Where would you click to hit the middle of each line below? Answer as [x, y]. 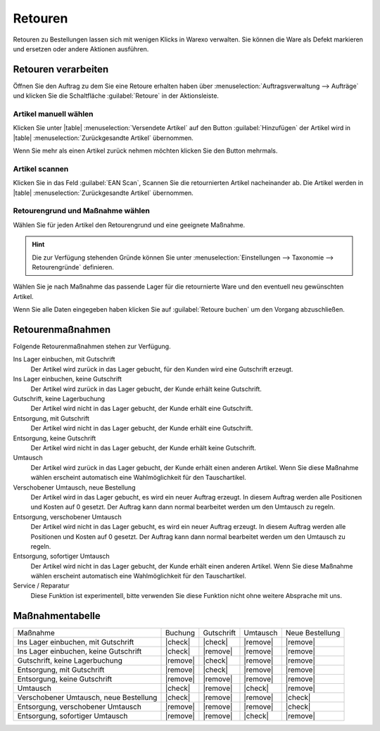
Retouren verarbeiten [61, 69]
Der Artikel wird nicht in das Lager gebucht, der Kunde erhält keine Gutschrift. [144, 447]
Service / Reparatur [41, 586]
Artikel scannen [41, 169]
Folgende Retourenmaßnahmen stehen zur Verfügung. [92, 347]
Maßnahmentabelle [57, 616]
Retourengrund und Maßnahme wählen [82, 211]
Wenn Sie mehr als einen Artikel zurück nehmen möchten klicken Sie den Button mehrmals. [145, 151]
